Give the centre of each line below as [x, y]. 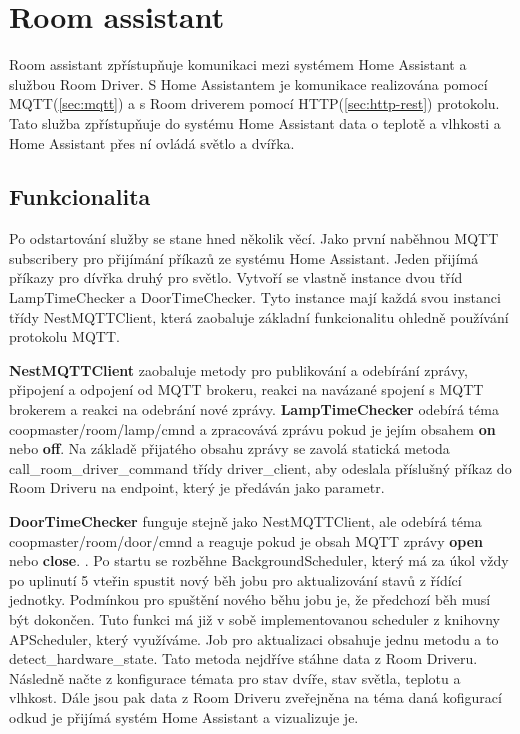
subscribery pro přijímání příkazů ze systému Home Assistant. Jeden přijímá [244, 257]
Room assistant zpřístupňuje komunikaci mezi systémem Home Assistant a [238, 64]
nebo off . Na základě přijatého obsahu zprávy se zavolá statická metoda [229, 448]
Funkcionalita [80, 196]
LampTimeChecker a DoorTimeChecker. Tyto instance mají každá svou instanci [255, 297]
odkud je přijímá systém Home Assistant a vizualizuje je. [184, 716]
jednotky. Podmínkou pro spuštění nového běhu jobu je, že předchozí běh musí [250, 599]
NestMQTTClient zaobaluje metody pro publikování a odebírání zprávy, [238, 369]
